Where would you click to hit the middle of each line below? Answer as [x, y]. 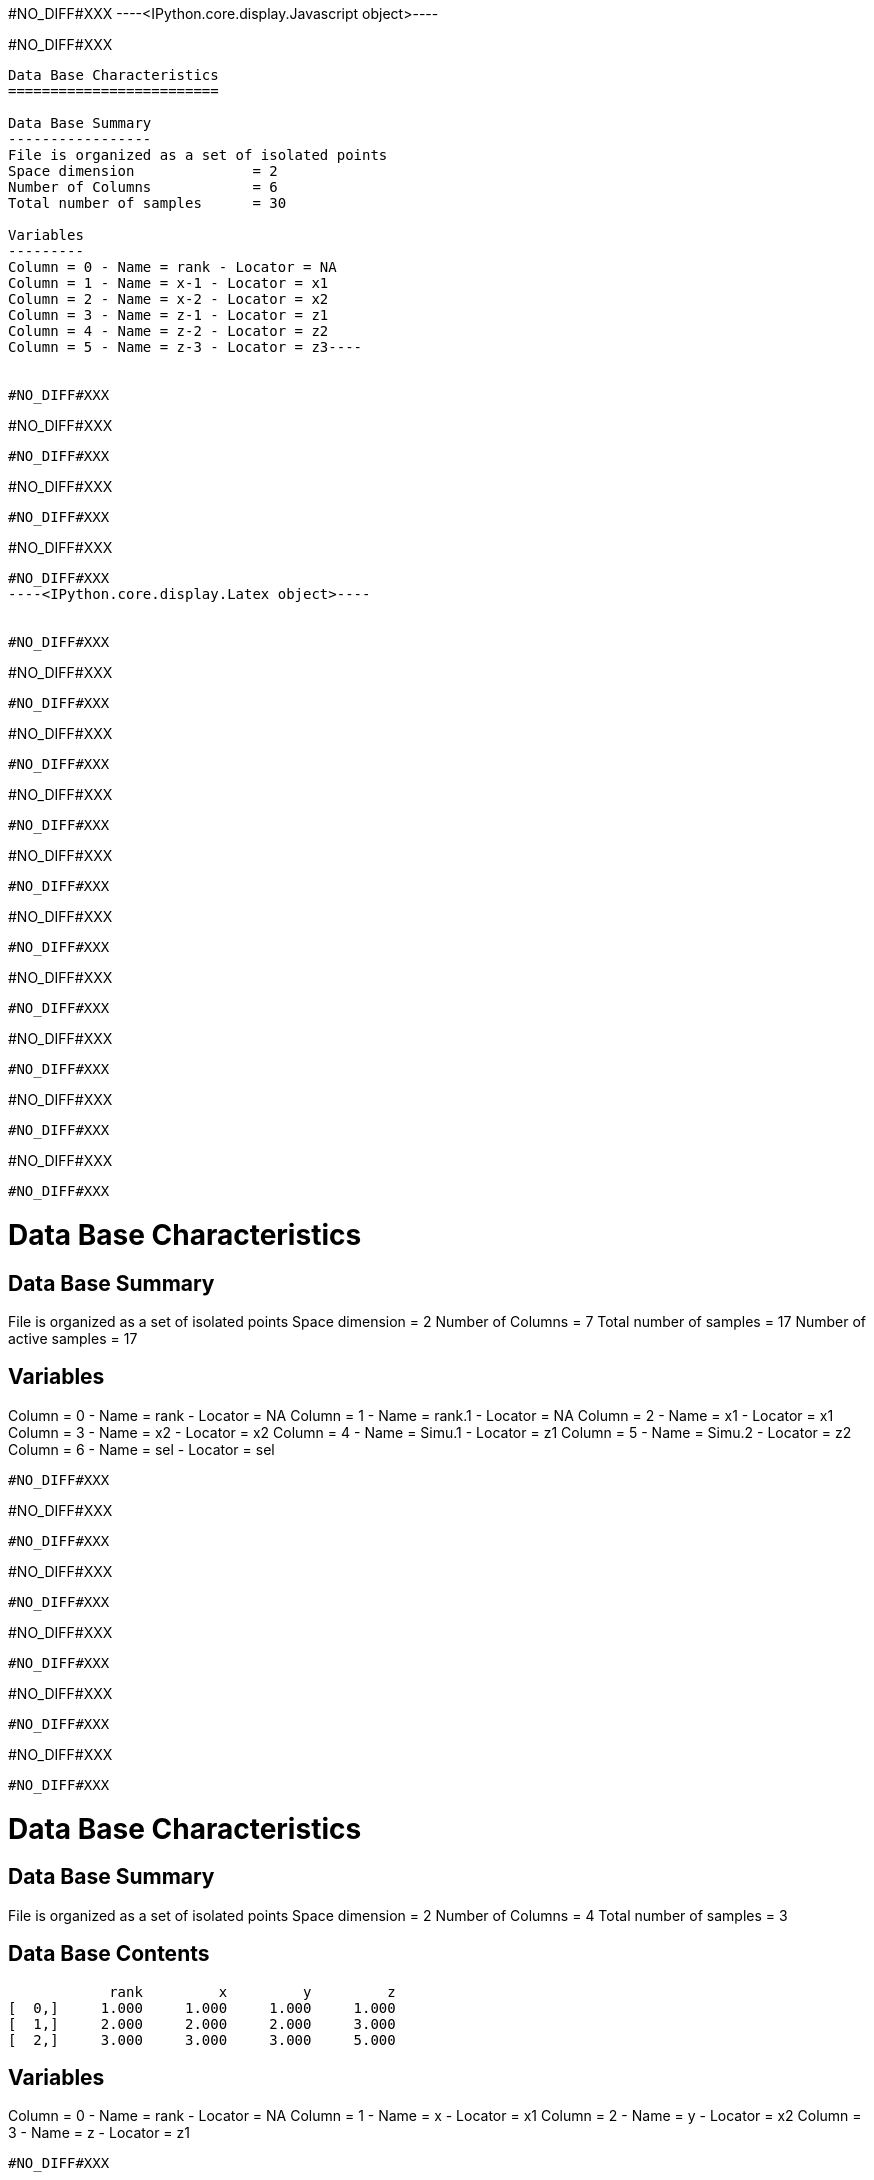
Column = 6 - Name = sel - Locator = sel [141, 1449]
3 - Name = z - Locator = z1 [99, 2133]
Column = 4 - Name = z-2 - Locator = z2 [168, 331]
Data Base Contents [109, 1954]
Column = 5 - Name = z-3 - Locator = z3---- [185, 347]
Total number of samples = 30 [147, 203]
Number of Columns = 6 [143, 187]
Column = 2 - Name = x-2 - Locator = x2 [168, 299]
